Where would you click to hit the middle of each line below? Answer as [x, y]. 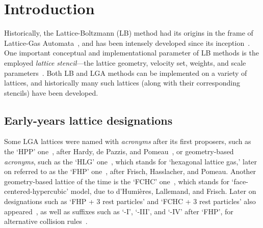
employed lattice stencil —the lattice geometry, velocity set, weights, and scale [125, 62]
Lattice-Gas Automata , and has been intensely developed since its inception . [127, 42]
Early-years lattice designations [88, 120]
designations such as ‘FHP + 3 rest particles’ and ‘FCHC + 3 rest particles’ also [130, 201]
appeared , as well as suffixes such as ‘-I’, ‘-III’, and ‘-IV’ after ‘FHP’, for [119, 211]
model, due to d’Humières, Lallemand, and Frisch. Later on [163, 191]
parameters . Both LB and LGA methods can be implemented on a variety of [126, 73]
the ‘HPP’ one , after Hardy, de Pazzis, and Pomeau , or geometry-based [119, 151]
